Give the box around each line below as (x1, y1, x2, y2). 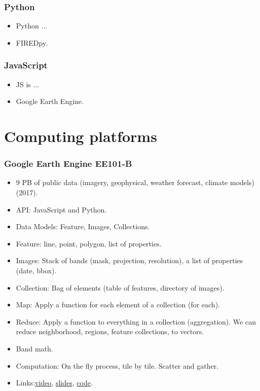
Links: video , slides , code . (16, 377, 93, 388)
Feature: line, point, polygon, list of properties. (16, 238, 162, 248)
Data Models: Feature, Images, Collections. (16, 221, 150, 232)
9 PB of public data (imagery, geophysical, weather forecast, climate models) (16, 177, 254, 188)
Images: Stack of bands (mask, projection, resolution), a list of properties (16, 255, 243, 266)
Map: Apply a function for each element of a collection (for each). (16, 299, 220, 310)
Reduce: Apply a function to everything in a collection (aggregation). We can (16, 316, 256, 327)
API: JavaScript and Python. (16, 204, 107, 215)
